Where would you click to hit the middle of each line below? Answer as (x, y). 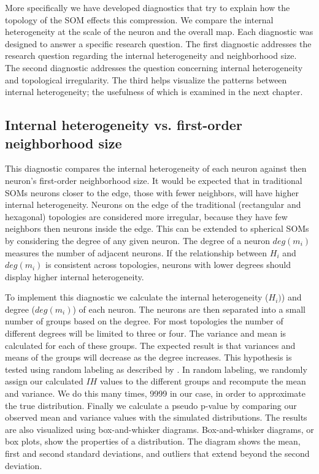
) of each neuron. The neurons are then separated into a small (189, 309)
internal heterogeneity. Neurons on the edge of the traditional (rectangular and (153, 205)
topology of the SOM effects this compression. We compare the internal (139, 19)
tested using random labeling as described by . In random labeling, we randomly (156, 369)
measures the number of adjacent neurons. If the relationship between (136, 252)
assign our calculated (44, 381)
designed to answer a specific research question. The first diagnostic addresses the (158, 43)
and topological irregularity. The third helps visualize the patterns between (146, 79)
